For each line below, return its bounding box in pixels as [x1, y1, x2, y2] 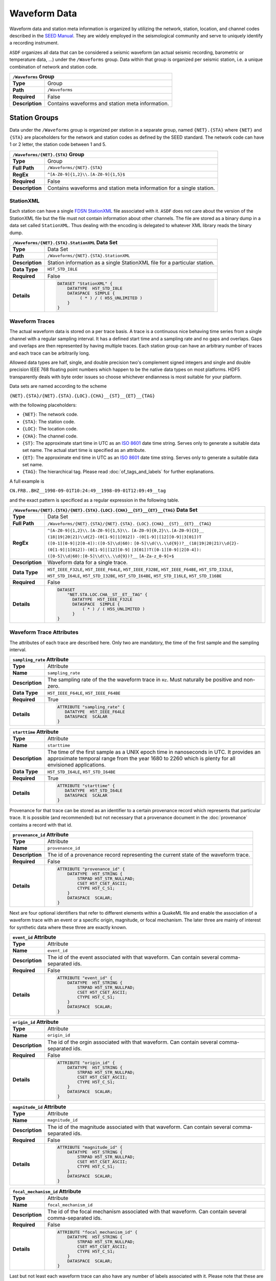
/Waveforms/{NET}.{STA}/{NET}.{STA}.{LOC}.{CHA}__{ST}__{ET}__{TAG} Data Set [12, 506, 198, 513]
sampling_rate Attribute [12, 656, 69, 663]
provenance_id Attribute [12, 831, 69, 838]
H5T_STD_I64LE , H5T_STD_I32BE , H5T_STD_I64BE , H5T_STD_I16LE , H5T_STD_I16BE [47, 572, 222, 579]
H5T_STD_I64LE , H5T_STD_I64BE [47, 768, 116, 775]
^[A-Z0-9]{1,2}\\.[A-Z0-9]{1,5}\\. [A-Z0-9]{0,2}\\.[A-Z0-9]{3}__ [47, 528, 204, 533]
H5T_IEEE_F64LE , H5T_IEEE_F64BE [47, 689, 121, 696]
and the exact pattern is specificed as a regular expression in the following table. [9, 497, 179, 503]
